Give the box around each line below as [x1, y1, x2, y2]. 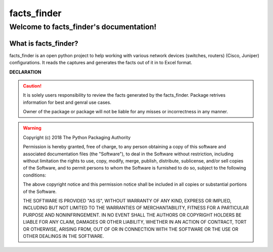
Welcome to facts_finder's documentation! [9, 22, 157, 31]
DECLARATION [9, 69, 41, 75]
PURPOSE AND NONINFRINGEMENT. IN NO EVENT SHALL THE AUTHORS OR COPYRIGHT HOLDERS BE [23, 212, 242, 218]
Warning [23, 125, 41, 131]
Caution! [23, 82, 42, 89]
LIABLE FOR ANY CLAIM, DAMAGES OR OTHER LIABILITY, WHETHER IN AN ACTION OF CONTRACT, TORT [23, 219, 247, 225]
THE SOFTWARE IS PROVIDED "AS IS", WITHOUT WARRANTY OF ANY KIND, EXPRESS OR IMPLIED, [23, 197, 232, 203]
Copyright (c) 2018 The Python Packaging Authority [23, 134, 131, 140]
